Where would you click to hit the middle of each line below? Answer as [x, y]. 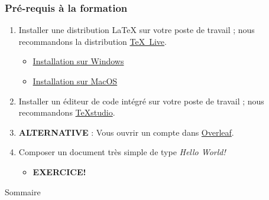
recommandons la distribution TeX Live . [93, 41]
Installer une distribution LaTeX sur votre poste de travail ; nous [137, 30]
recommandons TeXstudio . [67, 112]
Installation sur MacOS [75, 81]
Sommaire [23, 191]
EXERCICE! [59, 171]
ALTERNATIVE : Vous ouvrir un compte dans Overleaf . [126, 132]
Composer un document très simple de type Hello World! [122, 152]
